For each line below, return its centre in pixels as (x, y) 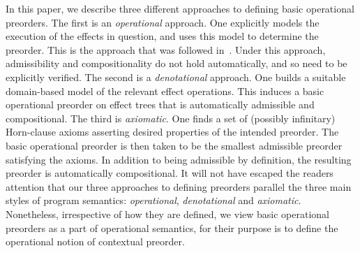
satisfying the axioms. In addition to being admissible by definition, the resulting (179, 159)
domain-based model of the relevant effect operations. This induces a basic (165, 91)
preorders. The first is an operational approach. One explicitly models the (163, 22)
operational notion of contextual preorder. (95, 241)
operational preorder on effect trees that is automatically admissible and (160, 104)
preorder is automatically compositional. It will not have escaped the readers (170, 173)
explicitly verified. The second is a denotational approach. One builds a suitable (176, 77)
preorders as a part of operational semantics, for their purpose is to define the (172, 227)
